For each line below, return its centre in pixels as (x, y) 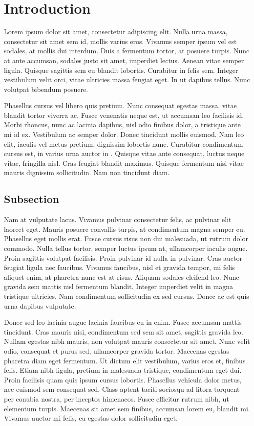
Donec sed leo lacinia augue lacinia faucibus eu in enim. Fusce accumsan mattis (123, 322)
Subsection (32, 199)
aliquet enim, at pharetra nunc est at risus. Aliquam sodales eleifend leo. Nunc (122, 277)
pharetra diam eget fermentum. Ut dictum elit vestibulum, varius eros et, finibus (125, 360)
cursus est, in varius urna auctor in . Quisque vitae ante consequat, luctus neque (124, 153)
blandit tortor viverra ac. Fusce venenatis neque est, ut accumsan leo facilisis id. (124, 115)
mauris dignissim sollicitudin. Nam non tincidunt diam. (87, 172)
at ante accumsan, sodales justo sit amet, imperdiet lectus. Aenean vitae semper (124, 60)
